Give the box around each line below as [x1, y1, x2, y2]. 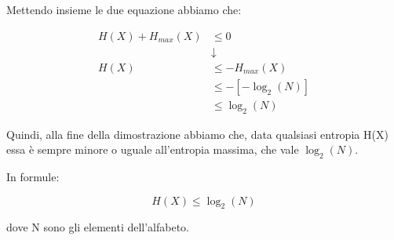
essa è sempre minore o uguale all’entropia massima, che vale [6, 141, 299, 158]
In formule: [6, 168, 60, 184]
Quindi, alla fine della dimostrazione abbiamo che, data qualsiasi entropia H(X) [6, 125, 389, 142]
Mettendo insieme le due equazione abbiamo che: [6, 2, 242, 17]
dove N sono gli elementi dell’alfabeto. [6, 219, 190, 235]
